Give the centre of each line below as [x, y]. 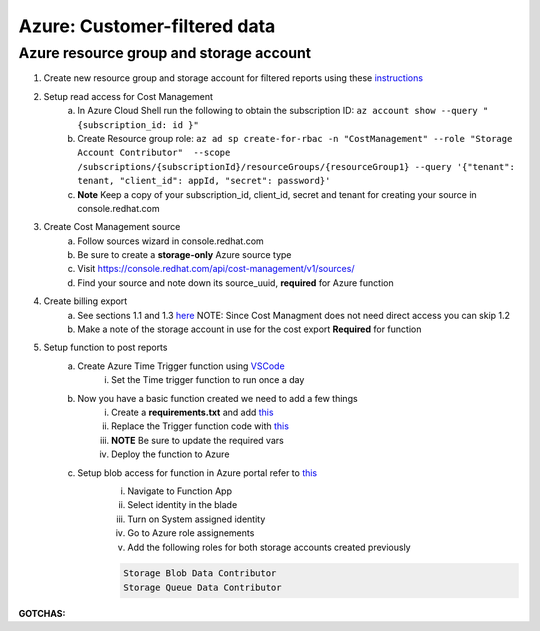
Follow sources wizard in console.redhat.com [170, 241]
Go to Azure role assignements [191, 533]
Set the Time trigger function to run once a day [208, 380]
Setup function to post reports [105, 347]
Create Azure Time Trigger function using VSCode [181, 366]
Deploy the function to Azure [170, 454]
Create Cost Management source [112, 227]
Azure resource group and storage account [165, 53]
